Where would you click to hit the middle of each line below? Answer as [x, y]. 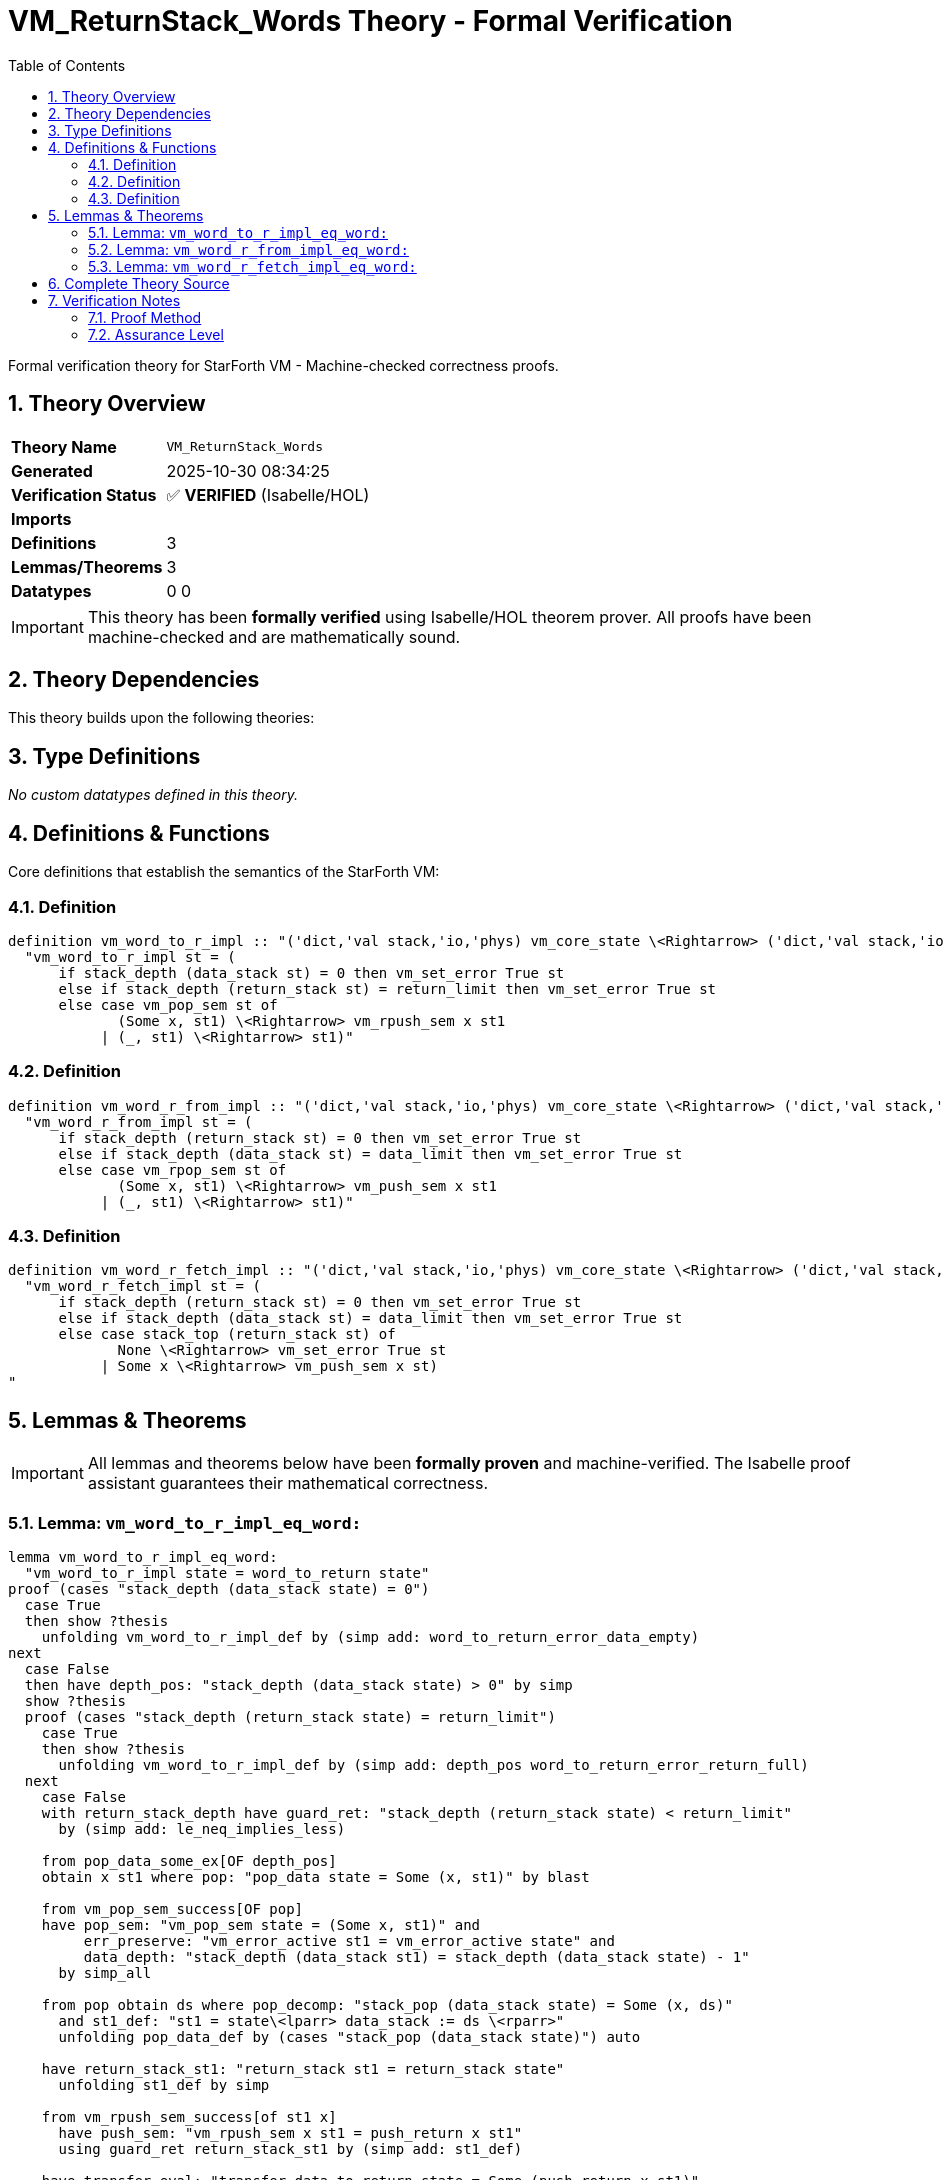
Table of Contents [67, 65]
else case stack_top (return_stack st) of [227, 1334]
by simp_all [105, 1972]
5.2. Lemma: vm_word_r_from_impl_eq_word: [248, 249]
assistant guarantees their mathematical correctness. [288, 1483]
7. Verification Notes [114, 300]
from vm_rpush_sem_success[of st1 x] [189, 2116]
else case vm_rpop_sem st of [172, 1169]
